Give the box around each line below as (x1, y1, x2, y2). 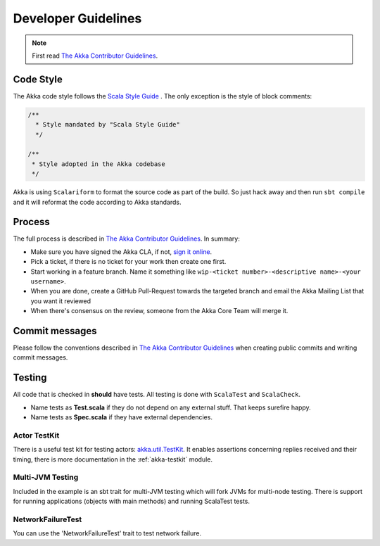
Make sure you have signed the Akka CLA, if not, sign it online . (30, 247, 213, 256)
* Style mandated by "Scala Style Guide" (35, 120, 181, 129)
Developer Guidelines (13, 11, 142, 26)
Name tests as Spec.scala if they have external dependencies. (30, 413, 213, 421)
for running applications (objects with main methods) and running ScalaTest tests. (13, 497, 250, 506)
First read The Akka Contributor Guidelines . (32, 51, 158, 60)
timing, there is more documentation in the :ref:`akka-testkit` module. (13, 455, 213, 464)
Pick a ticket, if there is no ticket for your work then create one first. (30, 258, 227, 266)
